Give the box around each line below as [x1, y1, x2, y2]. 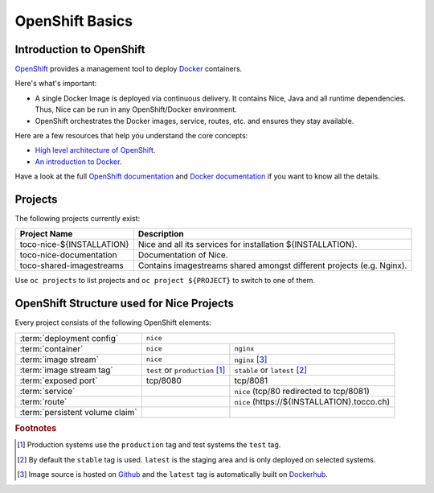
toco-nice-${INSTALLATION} [19, 239, 129, 250]
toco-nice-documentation [19, 249, 117, 261]
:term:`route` [19, 396, 68, 407]
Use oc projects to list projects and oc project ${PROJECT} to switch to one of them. [14, 276, 316, 286]
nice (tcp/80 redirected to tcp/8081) [234, 385, 370, 396]
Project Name [19, 228, 73, 240]
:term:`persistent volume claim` [19, 406, 137, 417]
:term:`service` [19, 385, 76, 396]
